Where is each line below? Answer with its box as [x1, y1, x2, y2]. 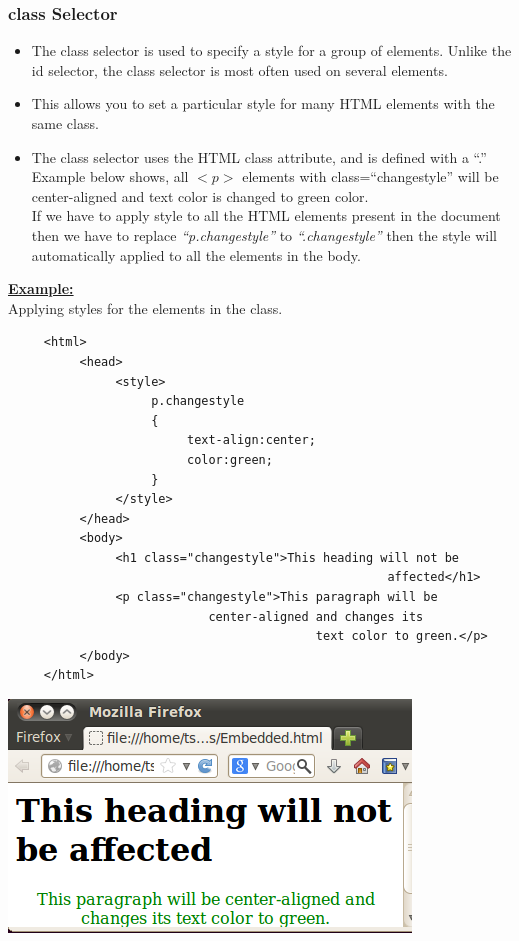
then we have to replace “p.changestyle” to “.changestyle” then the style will [31, 224, 497, 245]
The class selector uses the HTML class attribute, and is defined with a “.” [31, 146, 487, 167]
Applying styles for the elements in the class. [8, 297, 283, 318]
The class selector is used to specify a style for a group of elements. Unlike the [31, 40, 512, 61]
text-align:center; [186, 433, 316, 448]
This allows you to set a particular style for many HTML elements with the [31, 93, 495, 114]
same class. [31, 113, 99, 133]
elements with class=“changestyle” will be [242, 166, 499, 187]
